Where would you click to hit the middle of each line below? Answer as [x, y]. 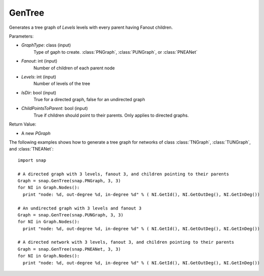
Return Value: [23, 124]
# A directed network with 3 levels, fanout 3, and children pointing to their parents [126, 242]
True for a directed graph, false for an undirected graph [89, 100]
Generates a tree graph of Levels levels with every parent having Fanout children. [91, 27]
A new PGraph [36, 133]
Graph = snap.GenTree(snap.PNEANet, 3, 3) [69, 249]
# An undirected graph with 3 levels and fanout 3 [80, 208]
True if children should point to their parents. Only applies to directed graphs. [111, 115]
